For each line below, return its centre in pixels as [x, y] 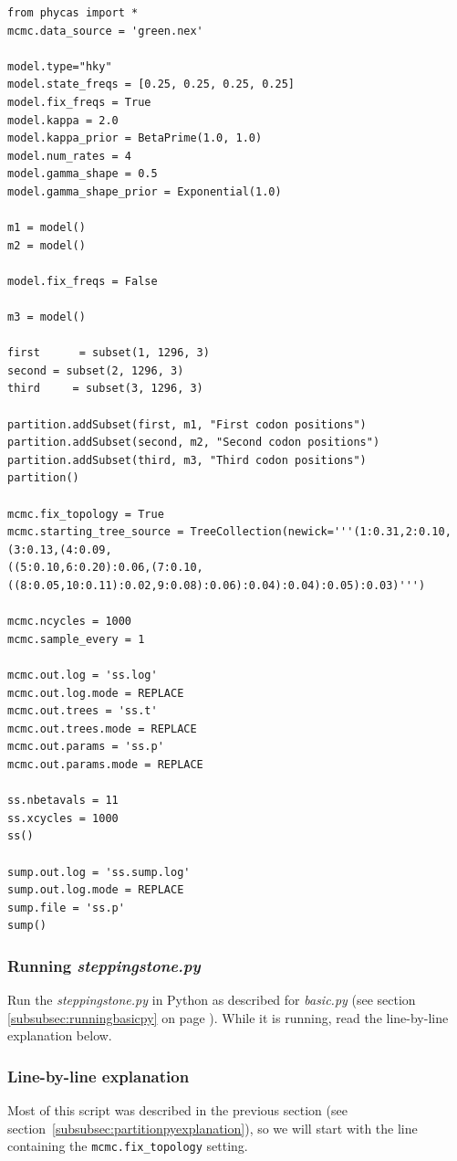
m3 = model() [47, 317]
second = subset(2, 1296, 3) [96, 370]
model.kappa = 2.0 [63, 120]
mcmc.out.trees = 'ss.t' [83, 711]
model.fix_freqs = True [79, 102]
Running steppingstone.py [104, 965]
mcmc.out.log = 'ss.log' [83, 675]
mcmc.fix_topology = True [86, 514]
